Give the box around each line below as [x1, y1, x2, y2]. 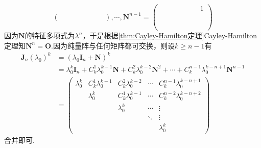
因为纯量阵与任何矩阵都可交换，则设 [53, 40, 175, 51]
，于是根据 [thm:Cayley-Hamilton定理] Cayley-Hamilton [82, 30, 257, 41]
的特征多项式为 [25, 30, 75, 41]
